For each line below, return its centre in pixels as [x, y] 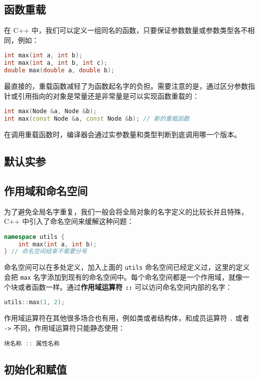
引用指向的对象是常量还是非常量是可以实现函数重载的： [108, 95]
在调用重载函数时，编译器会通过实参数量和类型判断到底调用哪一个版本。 [123, 134]
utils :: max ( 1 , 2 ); [34, 302]
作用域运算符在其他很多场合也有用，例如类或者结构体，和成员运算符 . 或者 [127, 318]
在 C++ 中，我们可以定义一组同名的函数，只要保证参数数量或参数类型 [119, 30]
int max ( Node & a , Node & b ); [51, 111]
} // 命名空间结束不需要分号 [46, 252]
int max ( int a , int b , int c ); [56, 63]
